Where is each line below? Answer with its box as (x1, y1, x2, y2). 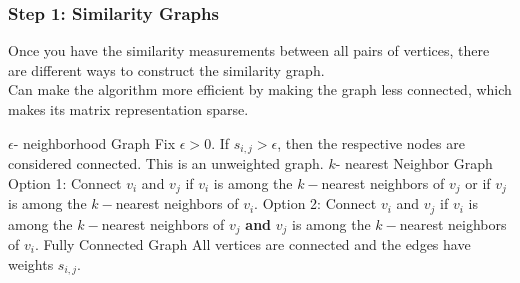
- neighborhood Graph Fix (13, 132, 176, 153)
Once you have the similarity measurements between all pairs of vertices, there (8, 40, 490, 61)
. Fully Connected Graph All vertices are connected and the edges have (34, 234, 471, 254)
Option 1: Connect (8, 172, 122, 193)
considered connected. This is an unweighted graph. (8, 153, 324, 174)
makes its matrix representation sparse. (8, 99, 249, 119)
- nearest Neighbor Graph (335, 153, 493, 174)
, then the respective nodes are (277, 132, 465, 153)
